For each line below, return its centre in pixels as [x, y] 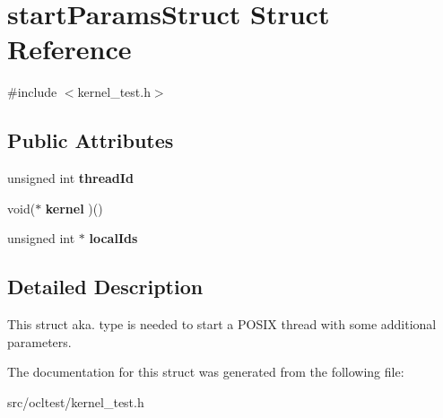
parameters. [39, 341]
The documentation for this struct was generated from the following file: [206, 372]
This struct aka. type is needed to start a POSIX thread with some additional [222, 324]
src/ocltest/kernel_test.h [76, 401]
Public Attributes [91, 140]
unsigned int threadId [70, 178]
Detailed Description [105, 287]
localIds [113, 238]
